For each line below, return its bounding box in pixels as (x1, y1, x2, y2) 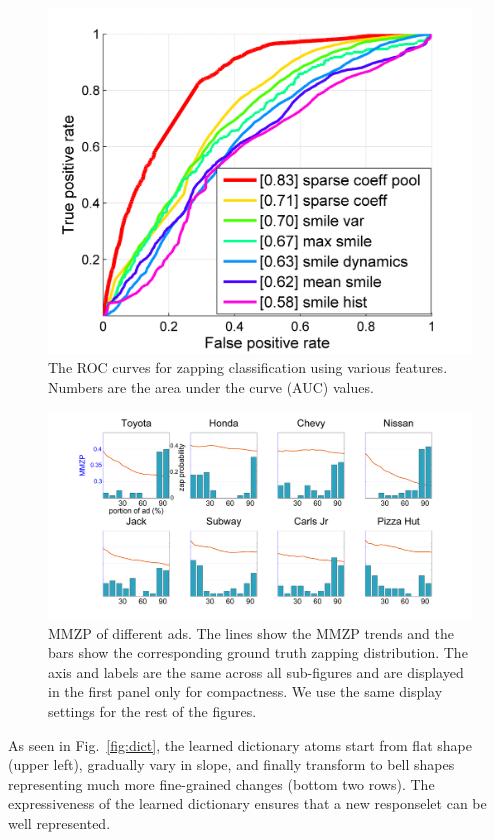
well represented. (8, 812, 111, 833)
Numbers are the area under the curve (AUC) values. (48, 376, 374, 397)
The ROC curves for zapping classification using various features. (48, 357, 448, 378)
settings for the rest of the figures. (48, 700, 257, 721)
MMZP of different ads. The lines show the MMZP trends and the (48, 622, 454, 643)
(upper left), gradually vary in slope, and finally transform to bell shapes (8, 754, 455, 775)
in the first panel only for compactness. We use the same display (48, 681, 443, 702)
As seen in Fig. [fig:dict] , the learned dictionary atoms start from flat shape (8, 734, 472, 755)
